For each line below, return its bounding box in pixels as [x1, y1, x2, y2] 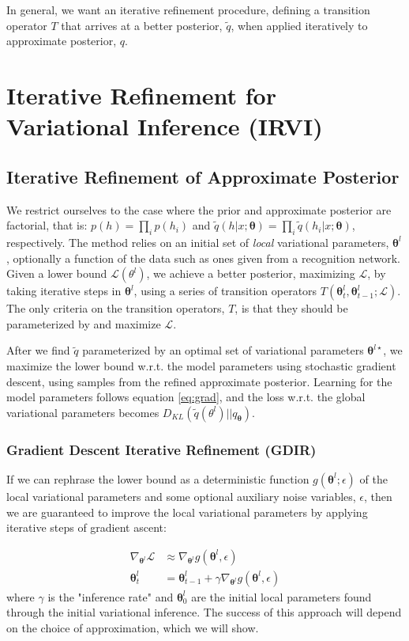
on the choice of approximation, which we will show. [6, 619, 259, 635]
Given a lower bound [6, 265, 107, 282]
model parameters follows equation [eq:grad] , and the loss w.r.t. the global [6, 389, 366, 405]
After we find [6, 342, 70, 358]
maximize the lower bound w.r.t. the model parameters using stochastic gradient [6, 357, 396, 374]
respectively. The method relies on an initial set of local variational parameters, [6, 233, 389, 250]
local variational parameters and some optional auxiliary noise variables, [6, 487, 356, 504]
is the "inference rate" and [47, 588, 174, 605]
